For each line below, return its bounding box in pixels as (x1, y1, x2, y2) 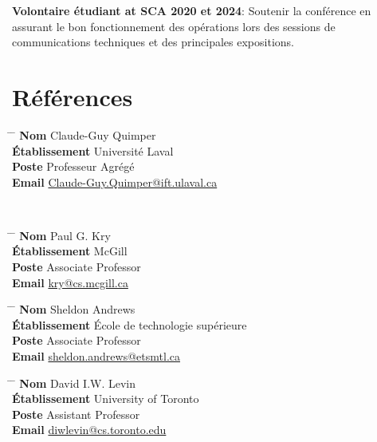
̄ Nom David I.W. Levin (12, 374, 136, 391)
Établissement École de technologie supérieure (12, 316, 247, 333)
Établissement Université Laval (12, 142, 174, 159)
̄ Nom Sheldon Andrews (12, 301, 135, 318)
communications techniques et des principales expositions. (12, 34, 294, 50)
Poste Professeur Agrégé (12, 158, 135, 175)
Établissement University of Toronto (12, 390, 199, 407)
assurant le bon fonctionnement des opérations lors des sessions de (12, 18, 336, 34)
